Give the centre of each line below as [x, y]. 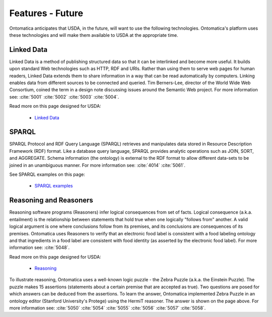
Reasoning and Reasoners [51, 200]
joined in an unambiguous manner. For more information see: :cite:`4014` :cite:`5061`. [97, 165]
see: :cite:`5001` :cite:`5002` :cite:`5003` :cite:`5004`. [64, 97]
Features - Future [46, 13]
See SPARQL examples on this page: [47, 174]
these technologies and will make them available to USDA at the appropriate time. [94, 35]
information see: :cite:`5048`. [40, 247]
